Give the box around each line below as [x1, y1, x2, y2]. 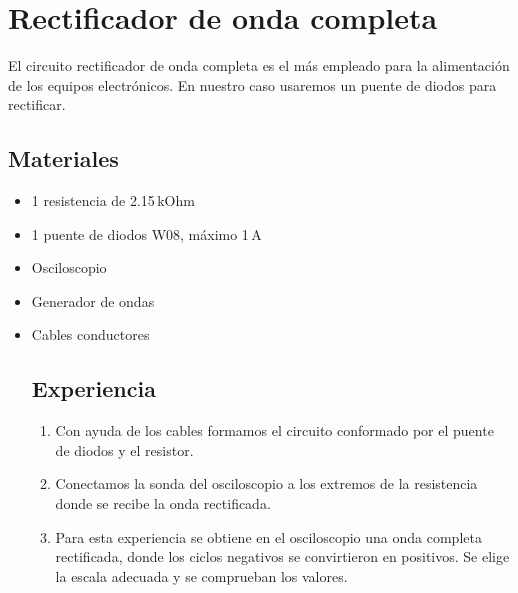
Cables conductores [31, 324, 150, 345]
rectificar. [8, 94, 66, 115]
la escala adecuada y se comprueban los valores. [55, 565, 348, 586]
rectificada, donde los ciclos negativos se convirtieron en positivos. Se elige [55, 546, 510, 567]
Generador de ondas [31, 290, 155, 311]
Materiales [8, 143, 119, 174]
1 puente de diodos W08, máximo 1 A [31, 223, 262, 244]
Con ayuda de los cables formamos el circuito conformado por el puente [55, 420, 494, 441]
